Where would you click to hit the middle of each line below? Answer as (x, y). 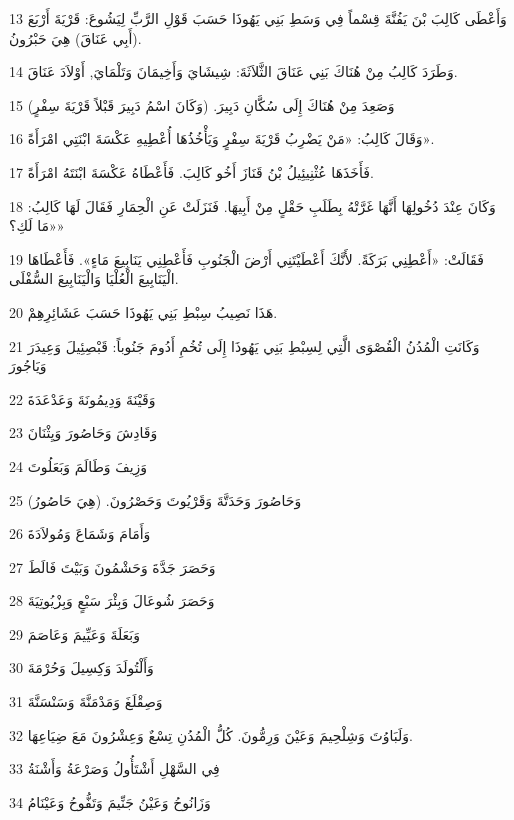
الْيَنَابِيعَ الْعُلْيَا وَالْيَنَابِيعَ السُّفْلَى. (94, 278)
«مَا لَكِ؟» (37, 225)
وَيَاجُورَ (28, 365)
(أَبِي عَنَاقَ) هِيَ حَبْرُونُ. (75, 37)
